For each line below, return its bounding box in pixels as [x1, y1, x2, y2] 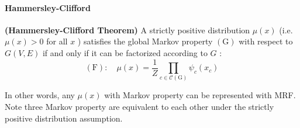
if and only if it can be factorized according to [42, 46, 208, 58]
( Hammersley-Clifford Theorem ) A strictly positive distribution [5, 23, 250, 36]
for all [46, 35, 68, 47]
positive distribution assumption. [5, 112, 123, 124]
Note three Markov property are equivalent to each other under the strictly [5, 100, 274, 112]
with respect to [239, 35, 293, 47]
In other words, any [5, 89, 75, 101]
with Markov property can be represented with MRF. [104, 89, 296, 101]
